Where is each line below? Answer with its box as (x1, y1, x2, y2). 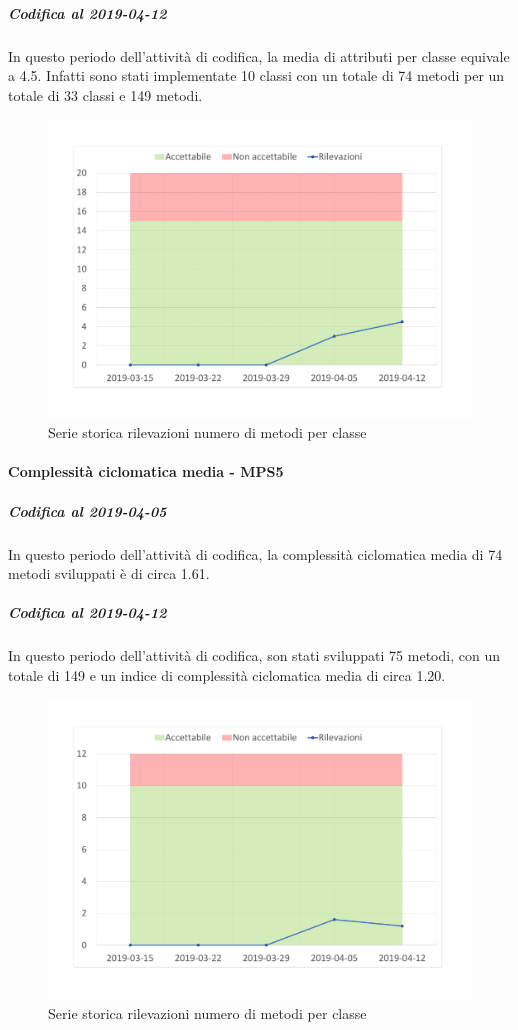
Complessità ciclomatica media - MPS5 (8, 461, 284, 482)
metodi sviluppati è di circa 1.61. (8, 563, 210, 584)
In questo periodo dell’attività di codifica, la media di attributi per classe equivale (8, 45, 510, 66)
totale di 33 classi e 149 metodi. (8, 84, 203, 105)
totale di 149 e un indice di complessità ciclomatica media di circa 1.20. (8, 664, 446, 685)
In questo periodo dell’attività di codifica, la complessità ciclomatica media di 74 (8, 543, 503, 564)
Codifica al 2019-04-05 (8, 500, 167, 521)
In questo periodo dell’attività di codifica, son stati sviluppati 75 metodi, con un (8, 645, 500, 666)
